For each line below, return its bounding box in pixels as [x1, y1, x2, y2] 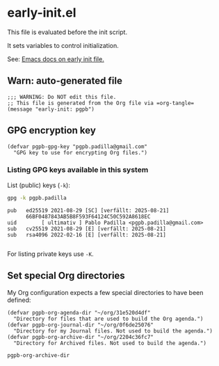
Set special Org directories [7, 270, 125, 282]
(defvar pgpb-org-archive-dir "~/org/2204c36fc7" [7, 333, 154, 340]
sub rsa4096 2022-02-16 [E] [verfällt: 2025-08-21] [7, 231, 167, 238]
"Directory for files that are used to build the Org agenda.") [13, 315, 204, 322]
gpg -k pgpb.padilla [7, 194, 67, 201]
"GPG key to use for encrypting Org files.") [13, 149, 148, 156]
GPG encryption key [7, 125, 96, 136]
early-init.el [7, 5, 76, 21]
